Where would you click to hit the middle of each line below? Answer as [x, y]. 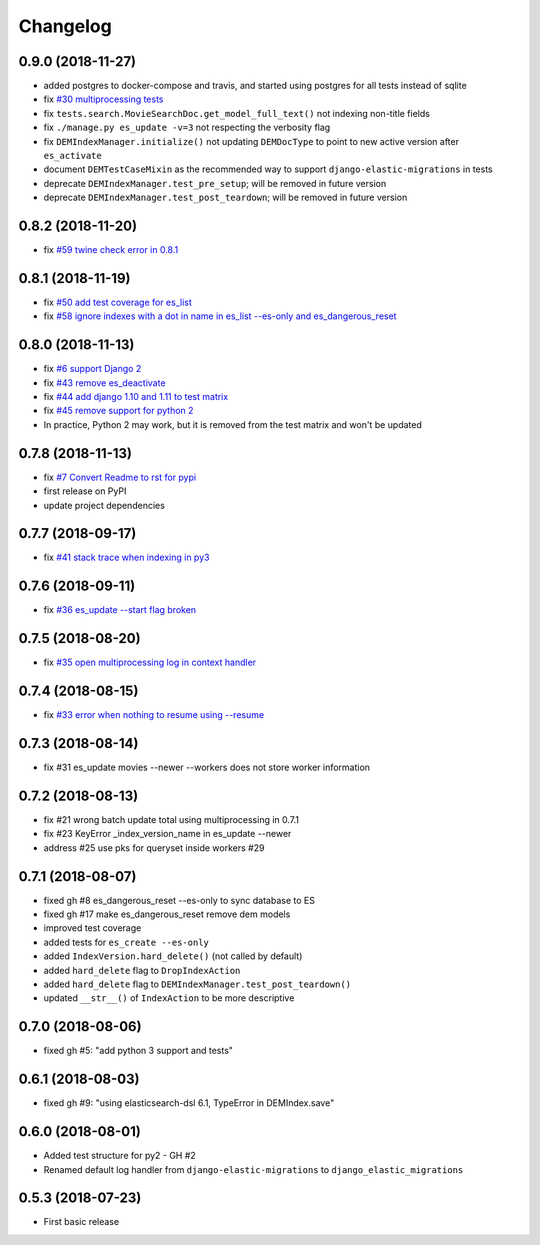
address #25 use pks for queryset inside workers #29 [154, 847]
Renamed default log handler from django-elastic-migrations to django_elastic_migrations [253, 1169]
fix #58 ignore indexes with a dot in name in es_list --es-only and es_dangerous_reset [220, 316]
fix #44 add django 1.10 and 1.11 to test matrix [136, 397]
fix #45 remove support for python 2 [118, 411]
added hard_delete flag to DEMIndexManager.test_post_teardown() [197, 984]
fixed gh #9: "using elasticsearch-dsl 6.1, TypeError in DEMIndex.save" [189, 1103]
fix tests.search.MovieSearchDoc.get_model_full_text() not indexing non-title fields [236, 113]
